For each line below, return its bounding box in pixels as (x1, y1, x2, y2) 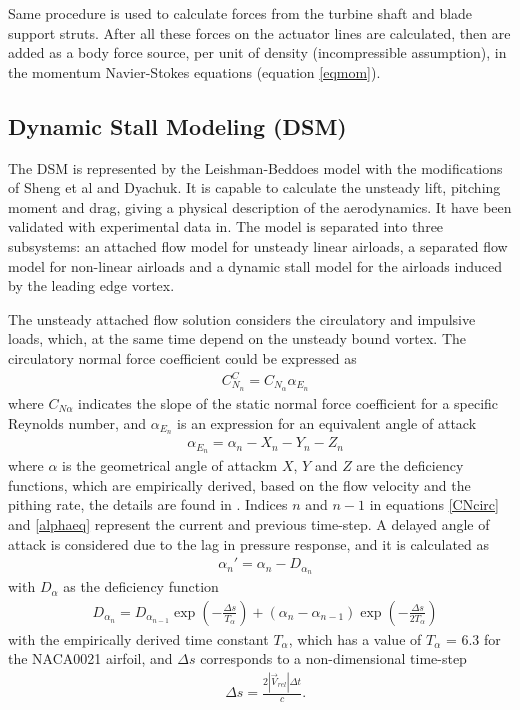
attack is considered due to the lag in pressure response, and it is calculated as (8, 533, 490, 554)
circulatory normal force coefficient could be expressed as (8, 347, 357, 368)
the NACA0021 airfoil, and (8, 648, 173, 669)
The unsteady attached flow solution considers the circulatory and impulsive (8, 308, 476, 329)
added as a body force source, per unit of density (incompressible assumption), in (8, 42, 507, 63)
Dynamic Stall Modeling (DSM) (8, 110, 347, 141)
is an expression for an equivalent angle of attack (177, 412, 477, 433)
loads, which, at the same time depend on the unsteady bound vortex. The (8, 328, 466, 349)
